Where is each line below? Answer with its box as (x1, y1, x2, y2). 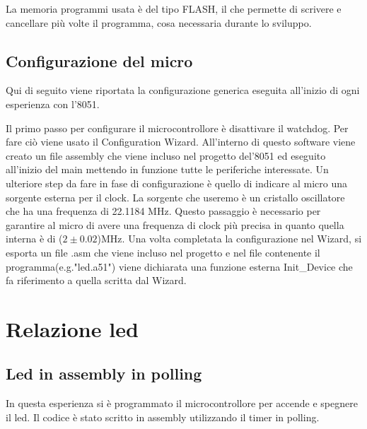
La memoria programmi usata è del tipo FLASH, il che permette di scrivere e (6, 1, 342, 16)
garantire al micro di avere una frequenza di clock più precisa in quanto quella (6, 217, 344, 232)
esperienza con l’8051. (6, 96, 100, 111)
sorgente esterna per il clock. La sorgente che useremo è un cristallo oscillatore (6, 189, 345, 204)
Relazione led (6, 314, 139, 343)
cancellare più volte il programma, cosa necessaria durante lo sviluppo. (6, 15, 312, 30)
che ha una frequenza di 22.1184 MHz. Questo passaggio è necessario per (6, 204, 321, 218)
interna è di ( (6, 231, 63, 246)
